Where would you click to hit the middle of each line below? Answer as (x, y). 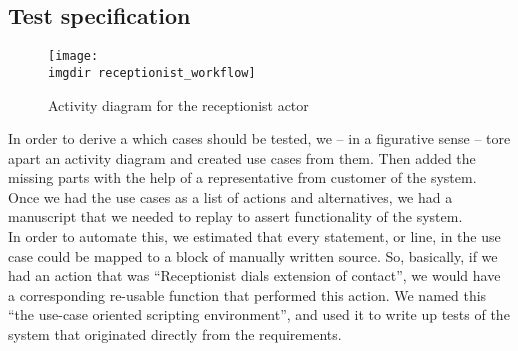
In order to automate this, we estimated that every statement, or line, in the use (254, 236)
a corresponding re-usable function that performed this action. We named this (247, 294)
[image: (73, 56)
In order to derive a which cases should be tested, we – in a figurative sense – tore (259, 138)
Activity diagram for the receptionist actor (178, 104)
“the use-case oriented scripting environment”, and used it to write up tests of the (259, 314)
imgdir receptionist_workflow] (152, 72)
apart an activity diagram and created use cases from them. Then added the (242, 157)
